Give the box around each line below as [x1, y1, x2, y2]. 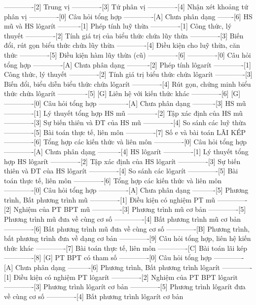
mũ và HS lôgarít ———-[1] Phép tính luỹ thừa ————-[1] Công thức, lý [4, 21, 232, 31]
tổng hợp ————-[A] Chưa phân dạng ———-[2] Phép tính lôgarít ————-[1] [4, 59, 251, 69]
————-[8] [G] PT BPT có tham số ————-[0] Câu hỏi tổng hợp [4, 252, 212, 263]
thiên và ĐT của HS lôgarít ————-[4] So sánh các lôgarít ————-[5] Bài [4, 166, 238, 176]
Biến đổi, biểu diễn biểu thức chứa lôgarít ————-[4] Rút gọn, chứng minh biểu [4, 78, 251, 89]
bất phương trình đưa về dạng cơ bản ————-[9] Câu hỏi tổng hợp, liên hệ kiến [4, 233, 251, 243]
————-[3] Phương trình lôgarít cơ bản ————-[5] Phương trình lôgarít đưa [4, 281, 246, 292]
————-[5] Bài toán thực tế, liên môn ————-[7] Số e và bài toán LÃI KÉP [4, 127, 246, 137]
